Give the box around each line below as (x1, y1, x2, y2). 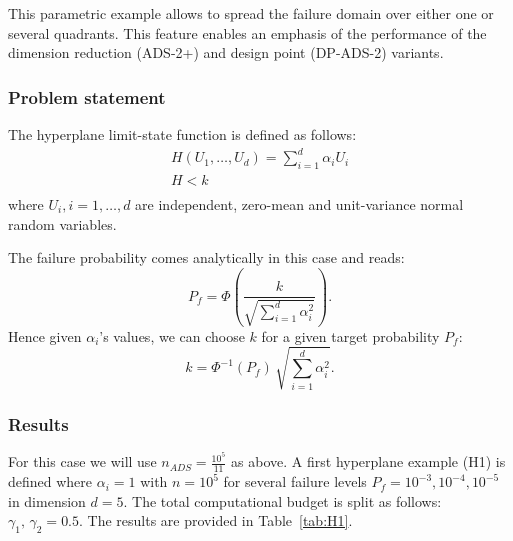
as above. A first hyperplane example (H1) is (231, 451, 506, 472)
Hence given (8, 325, 82, 346)
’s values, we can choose (99, 325, 245, 346)
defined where (8, 471, 93, 492)
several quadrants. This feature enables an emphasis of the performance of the (8, 22, 487, 43)
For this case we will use (8, 451, 157, 472)
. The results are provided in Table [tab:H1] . (79, 510, 353, 531)
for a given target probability (261, 325, 440, 346)
